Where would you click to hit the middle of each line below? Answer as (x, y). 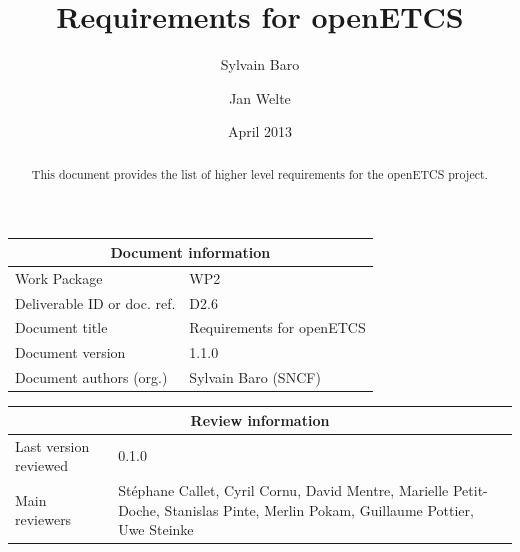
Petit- (470, 489)
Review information (260, 419)
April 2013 (260, 131)
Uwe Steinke (156, 529)
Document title (61, 327)
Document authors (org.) (91, 377)
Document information (190, 251)
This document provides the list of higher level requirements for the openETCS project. (259, 173)
